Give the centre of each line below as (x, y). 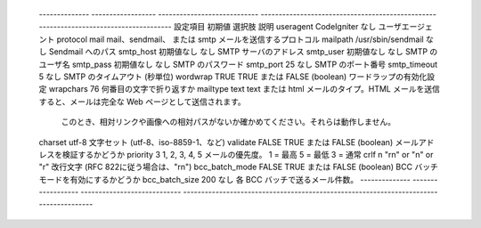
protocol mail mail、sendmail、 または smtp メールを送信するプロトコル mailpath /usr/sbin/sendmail (240, 39)
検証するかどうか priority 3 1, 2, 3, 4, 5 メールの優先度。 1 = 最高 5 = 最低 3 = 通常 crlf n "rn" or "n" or (248, 154)
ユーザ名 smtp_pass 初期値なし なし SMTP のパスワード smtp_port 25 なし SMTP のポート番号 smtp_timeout (238, 64)
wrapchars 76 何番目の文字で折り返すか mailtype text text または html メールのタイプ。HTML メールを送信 (244, 89)
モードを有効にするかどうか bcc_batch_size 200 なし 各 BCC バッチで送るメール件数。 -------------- (225, 179)
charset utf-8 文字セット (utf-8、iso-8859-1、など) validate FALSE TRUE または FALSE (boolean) (216, 142)
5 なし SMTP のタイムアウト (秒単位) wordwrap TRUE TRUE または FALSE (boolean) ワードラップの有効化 (233, 77)
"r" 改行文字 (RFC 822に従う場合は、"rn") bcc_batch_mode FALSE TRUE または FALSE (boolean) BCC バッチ (238, 167)
